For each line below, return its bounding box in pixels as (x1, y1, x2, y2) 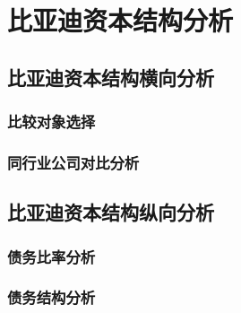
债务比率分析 (7, 245, 96, 267)
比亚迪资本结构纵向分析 (7, 198, 214, 226)
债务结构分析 (7, 286, 96, 309)
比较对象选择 (7, 110, 96, 133)
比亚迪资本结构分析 (7, 2, 234, 39)
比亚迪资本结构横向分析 (7, 63, 214, 91)
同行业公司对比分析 (7, 151, 140, 173)
